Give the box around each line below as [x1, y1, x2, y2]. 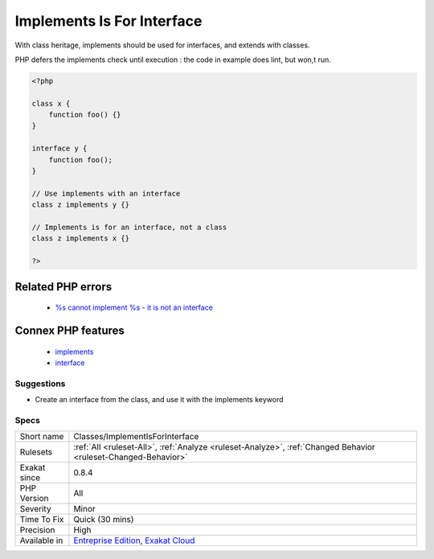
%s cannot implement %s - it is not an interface [55, 302, 213, 313]
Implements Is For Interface [14, 12, 203, 30]
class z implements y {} [31, 200, 130, 209]
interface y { [31, 144, 88, 153]
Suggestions [14, 378, 66, 389]
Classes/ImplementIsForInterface [73, 431, 199, 442]
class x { [31, 99, 71, 108]
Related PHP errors [14, 280, 113, 294]
